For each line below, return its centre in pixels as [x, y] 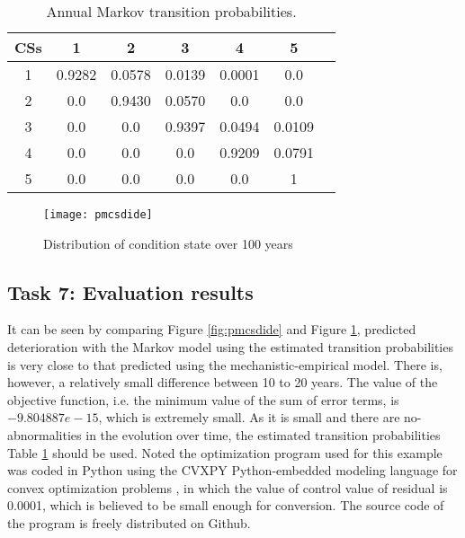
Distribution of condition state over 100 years [168, 243]
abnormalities [45, 435]
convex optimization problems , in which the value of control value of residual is [228, 487]
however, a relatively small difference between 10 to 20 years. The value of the [223, 382]
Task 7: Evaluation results [130, 291]
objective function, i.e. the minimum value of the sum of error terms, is [203, 399]
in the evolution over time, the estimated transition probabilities [263, 435]
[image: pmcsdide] [98, 215]
